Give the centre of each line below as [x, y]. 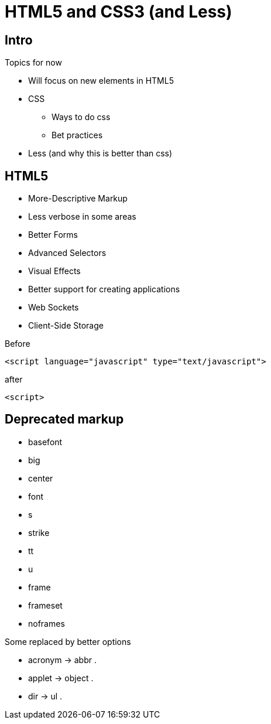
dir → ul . [45, 696]
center [41, 478]
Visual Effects [54, 271]
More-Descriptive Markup [78, 199]
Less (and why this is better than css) [100, 153]
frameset [45, 605]
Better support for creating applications [104, 289]
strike [39, 532]
